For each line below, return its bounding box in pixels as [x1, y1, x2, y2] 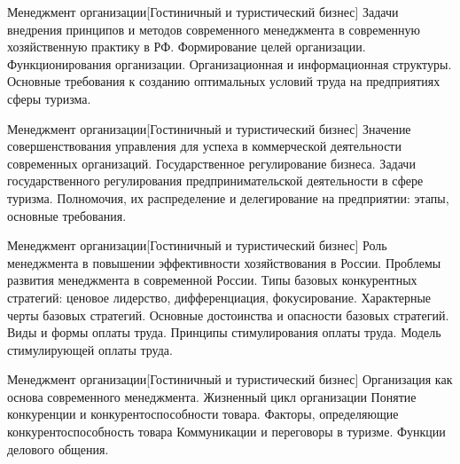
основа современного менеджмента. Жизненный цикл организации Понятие [7, 387, 417, 405]
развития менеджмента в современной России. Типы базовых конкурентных [7, 271, 417, 289]
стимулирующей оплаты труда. [7, 340, 173, 358]
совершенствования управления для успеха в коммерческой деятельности [7, 137, 402, 155]
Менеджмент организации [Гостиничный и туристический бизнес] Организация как [7, 370, 453, 389]
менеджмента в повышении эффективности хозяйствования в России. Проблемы [7, 253, 441, 271]
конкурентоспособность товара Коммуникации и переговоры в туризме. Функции [7, 422, 446, 441]
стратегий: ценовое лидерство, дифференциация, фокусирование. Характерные [7, 287, 432, 306]
